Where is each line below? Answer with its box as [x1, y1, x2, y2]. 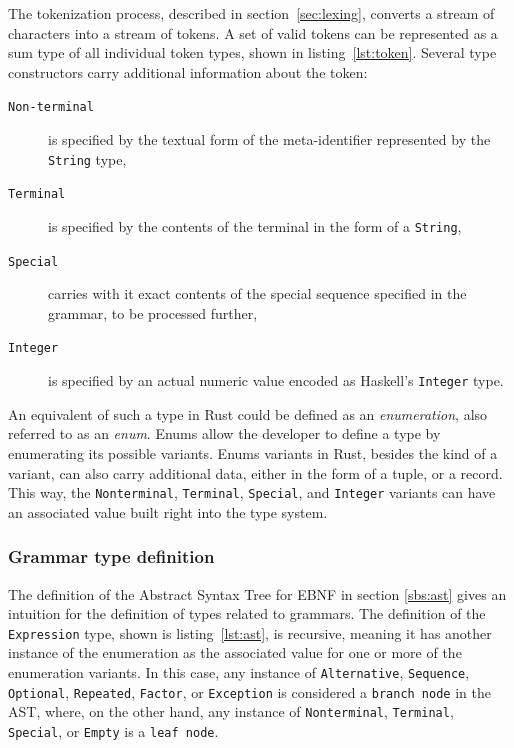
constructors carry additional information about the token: [8, 61, 368, 82]
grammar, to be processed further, [48, 302, 258, 323]
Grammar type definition [8, 544, 215, 569]
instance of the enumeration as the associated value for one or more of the [8, 642, 462, 663]
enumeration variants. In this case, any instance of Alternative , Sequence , [8, 662, 470, 683]
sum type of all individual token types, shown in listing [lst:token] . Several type [8, 42, 497, 63]
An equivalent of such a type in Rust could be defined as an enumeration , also [8, 403, 488, 424]
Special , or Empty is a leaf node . [8, 721, 219, 741]
